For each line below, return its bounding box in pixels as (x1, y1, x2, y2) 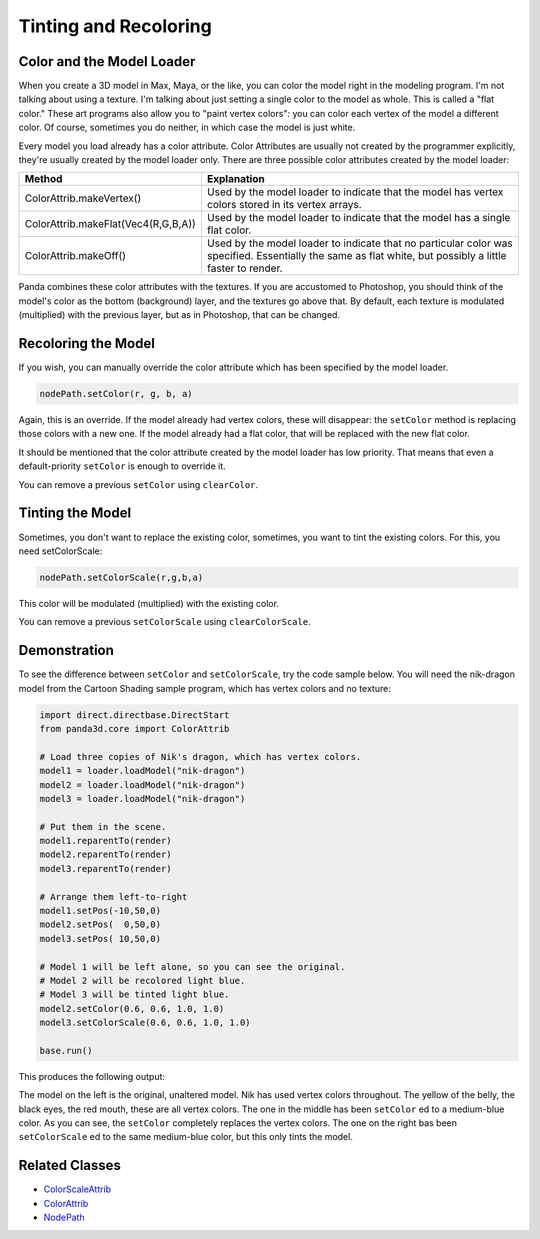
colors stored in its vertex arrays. (206, 198, 362, 212)
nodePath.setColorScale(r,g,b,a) (39, 571, 204, 583)
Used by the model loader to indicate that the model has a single (206, 211, 511, 225)
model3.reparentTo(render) (39, 863, 172, 874)
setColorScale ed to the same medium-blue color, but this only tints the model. (18, 1131, 354, 1143)
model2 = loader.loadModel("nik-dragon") (39, 779, 246, 790)
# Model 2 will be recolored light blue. (39, 975, 246, 986)
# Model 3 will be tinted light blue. (39, 989, 230, 1000)
